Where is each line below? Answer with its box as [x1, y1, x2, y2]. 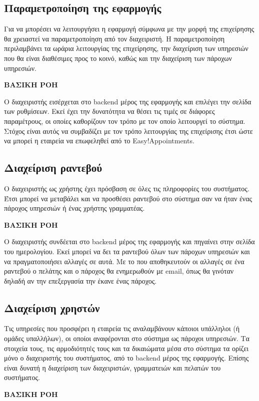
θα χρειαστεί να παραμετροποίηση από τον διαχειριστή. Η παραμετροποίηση [4, 33, 225, 43]
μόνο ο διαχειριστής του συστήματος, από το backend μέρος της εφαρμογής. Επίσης [4, 353, 249, 363]
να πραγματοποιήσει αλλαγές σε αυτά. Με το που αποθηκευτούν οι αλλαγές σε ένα [4, 256, 244, 266]
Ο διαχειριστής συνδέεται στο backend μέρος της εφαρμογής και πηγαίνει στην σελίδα [4, 236, 255, 247]
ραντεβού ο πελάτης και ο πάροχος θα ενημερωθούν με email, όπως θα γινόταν [4, 266, 234, 276]
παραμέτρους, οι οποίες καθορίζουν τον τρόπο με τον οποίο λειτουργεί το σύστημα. [4, 115, 245, 126]
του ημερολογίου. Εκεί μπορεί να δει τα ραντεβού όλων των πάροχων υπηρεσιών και [4, 246, 250, 256]
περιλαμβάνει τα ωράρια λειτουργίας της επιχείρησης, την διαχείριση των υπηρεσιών [4, 43, 248, 53]
